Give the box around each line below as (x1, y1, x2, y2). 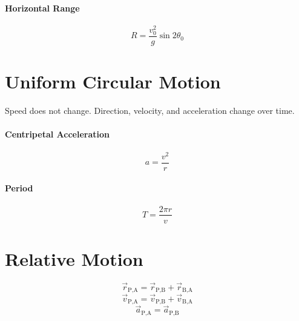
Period (5, 182, 33, 194)
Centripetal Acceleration (5, 128, 110, 141)
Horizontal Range (5, 1, 80, 14)
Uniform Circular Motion (5, 69, 221, 94)
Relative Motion (5, 246, 143, 271)
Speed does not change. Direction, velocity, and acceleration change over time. (5, 104, 295, 117)
